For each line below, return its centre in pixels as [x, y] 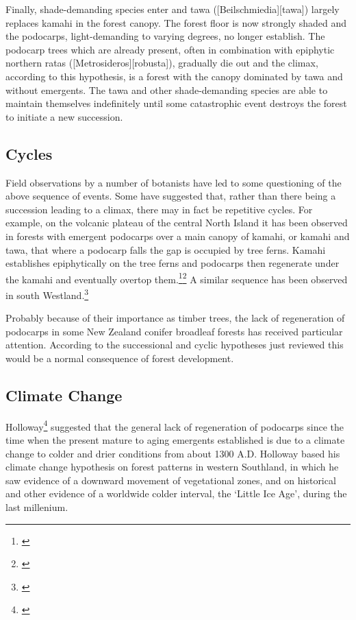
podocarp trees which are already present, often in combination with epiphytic [170, 49]
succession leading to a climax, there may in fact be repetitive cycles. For [159, 209]
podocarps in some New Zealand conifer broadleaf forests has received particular [174, 331]
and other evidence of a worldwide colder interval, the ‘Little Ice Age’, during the [176, 493]
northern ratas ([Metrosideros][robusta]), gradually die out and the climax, [162, 63]
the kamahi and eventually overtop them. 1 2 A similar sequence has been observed [177, 278]
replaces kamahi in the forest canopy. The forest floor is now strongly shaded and [176, 22]
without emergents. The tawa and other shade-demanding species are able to [167, 90]
